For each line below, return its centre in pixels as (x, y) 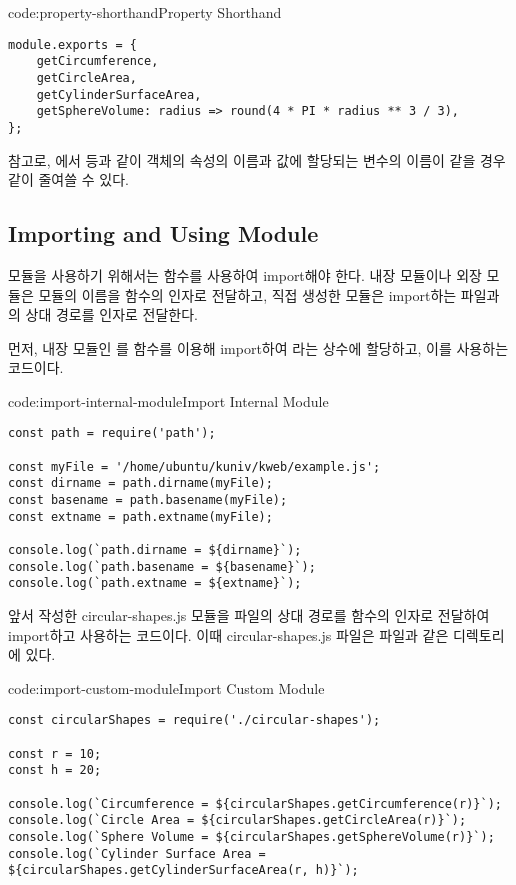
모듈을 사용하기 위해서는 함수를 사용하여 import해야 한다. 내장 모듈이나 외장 (245, 274)
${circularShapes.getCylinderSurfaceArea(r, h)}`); (183, 870)
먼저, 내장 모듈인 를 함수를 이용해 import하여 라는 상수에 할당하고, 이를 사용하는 (258, 347)
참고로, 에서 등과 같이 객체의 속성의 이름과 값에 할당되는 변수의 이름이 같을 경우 (257, 159)
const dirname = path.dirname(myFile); (140, 483)
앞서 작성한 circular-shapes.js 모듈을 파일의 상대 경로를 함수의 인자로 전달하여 (249, 615)
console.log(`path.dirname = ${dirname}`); (155, 550)
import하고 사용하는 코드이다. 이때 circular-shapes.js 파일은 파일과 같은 (228, 634)
